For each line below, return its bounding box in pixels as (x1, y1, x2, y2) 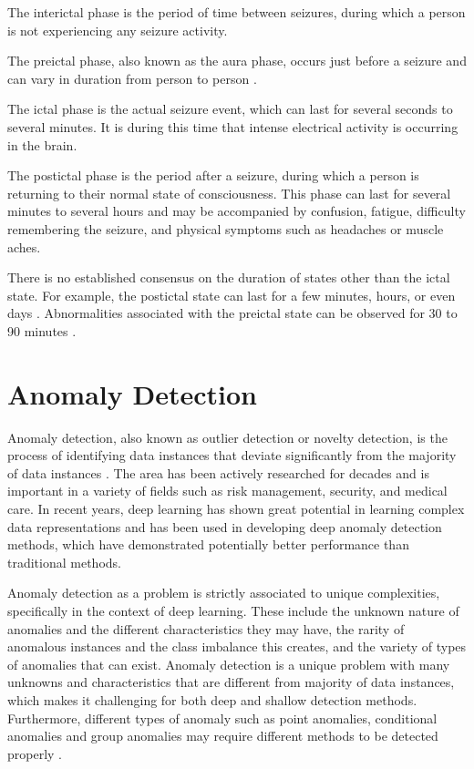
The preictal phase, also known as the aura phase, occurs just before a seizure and (7, 51, 467, 70)
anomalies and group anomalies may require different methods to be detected (7, 726, 438, 745)
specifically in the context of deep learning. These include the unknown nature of (7, 600, 459, 620)
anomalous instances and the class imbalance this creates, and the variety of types (7, 637, 467, 656)
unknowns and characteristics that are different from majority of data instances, (7, 672, 455, 692)
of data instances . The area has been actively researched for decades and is (7, 463, 429, 482)
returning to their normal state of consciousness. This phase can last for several (7, 183, 451, 202)
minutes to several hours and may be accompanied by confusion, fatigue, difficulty (7, 201, 466, 220)
